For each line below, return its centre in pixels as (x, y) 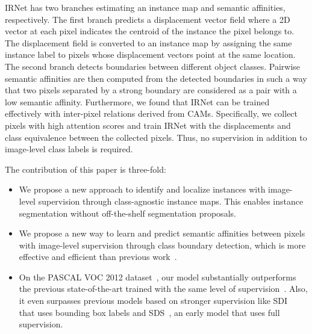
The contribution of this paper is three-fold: (86, 169)
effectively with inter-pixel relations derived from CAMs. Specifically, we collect (151, 113)
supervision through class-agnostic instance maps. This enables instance (171, 201)
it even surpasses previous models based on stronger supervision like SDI (153, 301)
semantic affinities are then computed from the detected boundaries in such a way (156, 78)
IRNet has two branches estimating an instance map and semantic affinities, (145, 7)
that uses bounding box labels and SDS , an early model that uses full (149, 312)
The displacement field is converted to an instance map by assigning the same (148, 42)
